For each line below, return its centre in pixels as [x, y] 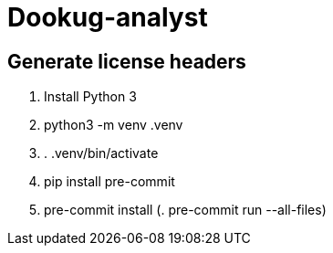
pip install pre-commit [109, 182]
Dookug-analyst [108, 17]
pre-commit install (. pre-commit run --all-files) [185, 210]
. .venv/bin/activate [101, 153]
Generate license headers [127, 61]
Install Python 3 [90, 97]
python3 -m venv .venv [114, 125]
